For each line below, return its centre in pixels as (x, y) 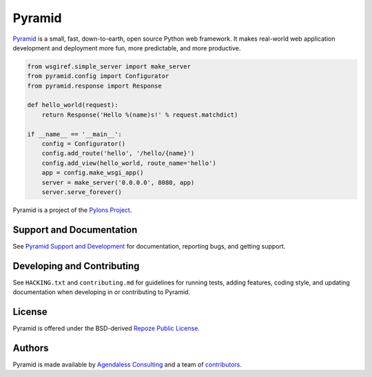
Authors (31, 348)
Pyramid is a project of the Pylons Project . (72, 210)
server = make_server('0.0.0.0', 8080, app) (118, 182)
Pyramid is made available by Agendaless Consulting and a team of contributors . (127, 365)
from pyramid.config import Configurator (98, 76)
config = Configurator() (84, 144)
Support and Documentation (75, 230)
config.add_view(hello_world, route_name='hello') (129, 163)
